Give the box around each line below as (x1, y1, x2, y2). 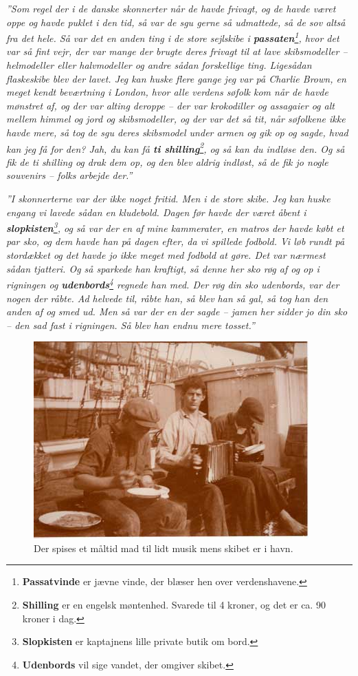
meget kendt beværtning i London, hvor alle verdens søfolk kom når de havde (6, 85, 328, 99)
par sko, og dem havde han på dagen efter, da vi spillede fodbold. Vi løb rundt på (6, 234, 345, 249)
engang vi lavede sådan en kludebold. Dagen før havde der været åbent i (6, 204, 306, 219)
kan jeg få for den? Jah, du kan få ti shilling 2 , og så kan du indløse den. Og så (6, 139, 345, 156)
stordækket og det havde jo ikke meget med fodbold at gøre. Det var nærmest (6, 248, 326, 262)
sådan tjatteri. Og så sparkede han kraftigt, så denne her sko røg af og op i (6, 261, 320, 275)
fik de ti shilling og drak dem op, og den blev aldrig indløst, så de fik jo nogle (6, 154, 328, 169)
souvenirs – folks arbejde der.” (6, 168, 133, 182)
